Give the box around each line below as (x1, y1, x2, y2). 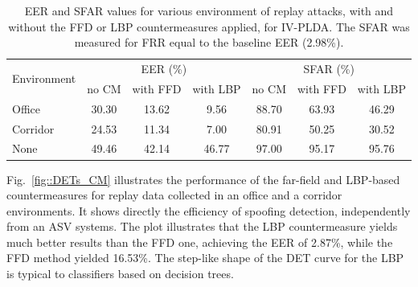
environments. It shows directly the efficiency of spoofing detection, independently (6, 202, 411, 219)
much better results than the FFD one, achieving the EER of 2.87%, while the (6, 233, 393, 250)
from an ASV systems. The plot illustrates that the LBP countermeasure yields (6, 218, 398, 235)
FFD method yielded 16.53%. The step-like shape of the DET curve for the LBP (6, 249, 404, 266)
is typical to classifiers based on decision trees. (6, 265, 234, 282)
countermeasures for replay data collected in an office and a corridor (6, 187, 342, 203)
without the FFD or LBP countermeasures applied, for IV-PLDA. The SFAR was (8, 18, 410, 35)
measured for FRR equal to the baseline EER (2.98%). (74, 34, 344, 51)
